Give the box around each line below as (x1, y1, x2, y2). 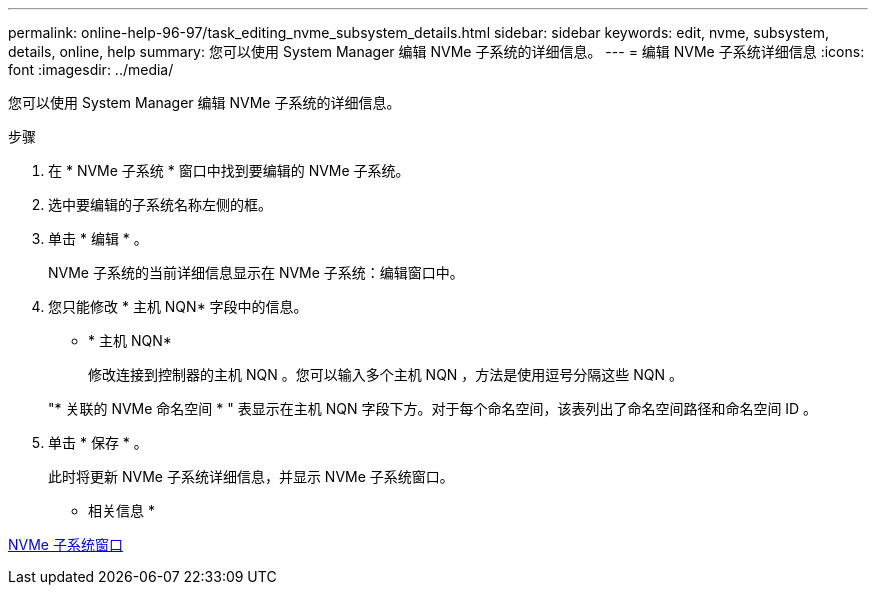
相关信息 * (88, 502, 155, 519)
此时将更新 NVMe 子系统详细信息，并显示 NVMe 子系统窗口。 (48, 468, 454, 485)
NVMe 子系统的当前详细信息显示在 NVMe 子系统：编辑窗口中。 (48, 264, 464, 281)
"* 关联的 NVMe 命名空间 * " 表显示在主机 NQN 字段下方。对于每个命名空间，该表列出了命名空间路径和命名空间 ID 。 (48, 400, 818, 417)
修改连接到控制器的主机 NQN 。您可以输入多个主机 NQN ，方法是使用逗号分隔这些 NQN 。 (88, 366, 684, 383)
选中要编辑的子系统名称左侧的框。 (48, 196, 272, 213)
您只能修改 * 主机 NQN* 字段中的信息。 (48, 298, 308, 315)
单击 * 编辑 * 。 (48, 230, 148, 247)
